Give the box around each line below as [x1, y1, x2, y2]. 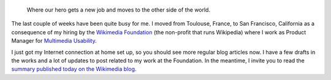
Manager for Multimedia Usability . [11, 37, 97, 45]
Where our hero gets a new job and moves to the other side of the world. [26, 6, 211, 13]
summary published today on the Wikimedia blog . [11, 65, 137, 73]
